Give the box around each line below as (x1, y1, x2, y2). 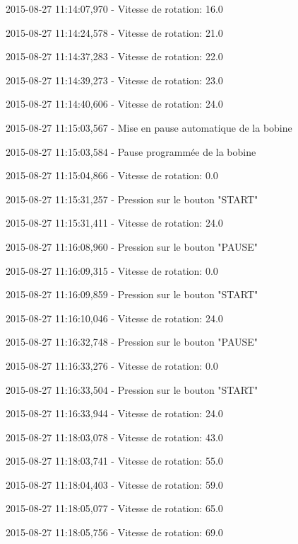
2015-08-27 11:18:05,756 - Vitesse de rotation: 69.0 (6, 525, 223, 540)
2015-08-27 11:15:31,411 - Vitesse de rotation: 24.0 (6, 215, 223, 230)
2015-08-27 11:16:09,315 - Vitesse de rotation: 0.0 (6, 263, 218, 278)
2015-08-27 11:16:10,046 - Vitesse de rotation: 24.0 (6, 310, 223, 325)
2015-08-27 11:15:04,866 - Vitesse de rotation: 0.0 (6, 168, 218, 183)
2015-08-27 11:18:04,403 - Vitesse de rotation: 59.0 (6, 477, 223, 492)
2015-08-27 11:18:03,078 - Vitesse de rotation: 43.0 (6, 429, 223, 444)
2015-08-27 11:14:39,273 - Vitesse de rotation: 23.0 (6, 72, 223, 87)
